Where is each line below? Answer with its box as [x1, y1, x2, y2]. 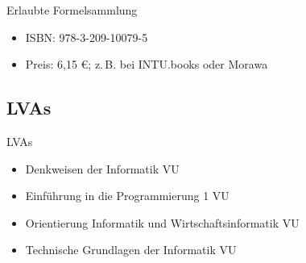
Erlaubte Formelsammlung [6, 2, 138, 18]
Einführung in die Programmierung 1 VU [25, 187, 229, 204]
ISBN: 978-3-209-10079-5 [25, 28, 148, 45]
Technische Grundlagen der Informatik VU [25, 241, 237, 258]
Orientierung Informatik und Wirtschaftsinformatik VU [25, 214, 300, 231]
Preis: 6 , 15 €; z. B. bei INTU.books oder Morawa [25, 56, 268, 73]
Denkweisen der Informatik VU [25, 160, 180, 177]
